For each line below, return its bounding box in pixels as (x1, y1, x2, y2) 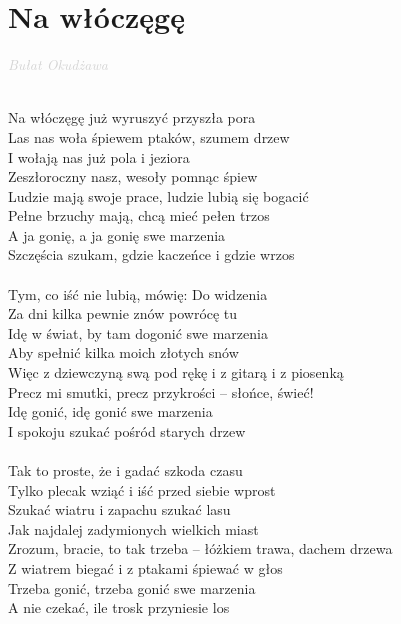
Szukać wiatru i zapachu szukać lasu (8, 499, 231, 520)
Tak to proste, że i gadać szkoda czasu (8, 460, 243, 480)
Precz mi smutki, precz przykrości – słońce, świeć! (8, 381, 314, 402)
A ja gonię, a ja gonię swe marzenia (8, 224, 226, 245)
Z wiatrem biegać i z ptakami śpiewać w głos (8, 557, 283, 578)
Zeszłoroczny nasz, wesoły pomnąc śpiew (8, 166, 258, 187)
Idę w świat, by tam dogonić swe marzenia (8, 322, 268, 343)
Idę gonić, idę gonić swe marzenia (8, 401, 213, 422)
